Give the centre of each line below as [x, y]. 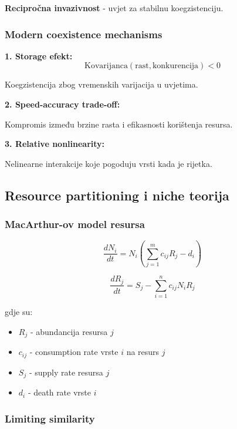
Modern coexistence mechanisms [84, 34]
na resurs [143, 352]
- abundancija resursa [69, 331]
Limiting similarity [50, 418]
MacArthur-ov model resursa [75, 224]
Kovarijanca [106, 66]
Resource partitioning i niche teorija [117, 195]
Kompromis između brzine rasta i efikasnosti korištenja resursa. [119, 124]
